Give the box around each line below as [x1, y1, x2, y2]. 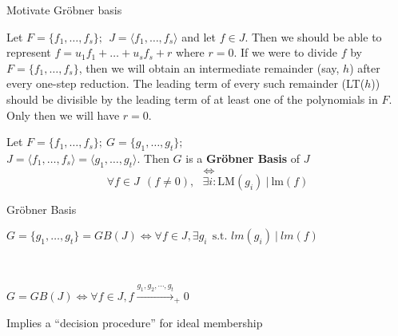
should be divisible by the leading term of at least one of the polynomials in [6, 90, 378, 107]
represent [6, 44, 51, 61]
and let [181, 28, 216, 45]
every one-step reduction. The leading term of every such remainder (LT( [6, 75, 365, 92]
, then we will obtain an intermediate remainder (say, [78, 59, 340, 76]
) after [349, 59, 380, 76]
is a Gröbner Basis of [185, 149, 300, 166]
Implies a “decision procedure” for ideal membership [6, 314, 263, 331]
